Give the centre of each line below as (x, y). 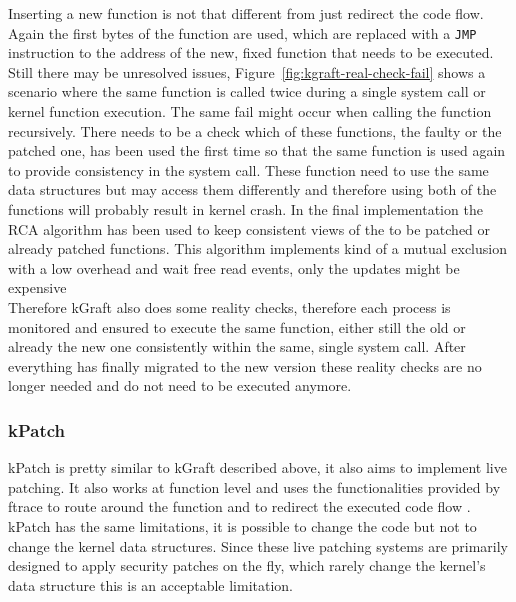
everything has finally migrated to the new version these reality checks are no (245, 365)
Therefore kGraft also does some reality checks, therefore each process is (229, 306)
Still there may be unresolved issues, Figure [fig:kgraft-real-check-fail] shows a (247, 71)
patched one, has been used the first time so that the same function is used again (257, 150)
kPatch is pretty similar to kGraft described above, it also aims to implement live (257, 467)
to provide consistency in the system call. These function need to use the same (248, 169)
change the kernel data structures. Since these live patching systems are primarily (258, 545)
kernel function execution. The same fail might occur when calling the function (250, 111)
